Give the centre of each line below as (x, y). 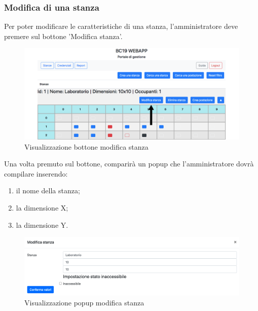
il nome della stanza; (48, 191)
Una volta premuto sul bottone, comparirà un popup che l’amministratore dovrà (129, 164)
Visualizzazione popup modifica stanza (84, 302)
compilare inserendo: (36, 173)
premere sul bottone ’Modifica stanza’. (63, 36)
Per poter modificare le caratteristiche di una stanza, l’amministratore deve (121, 26)
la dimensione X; (42, 208)
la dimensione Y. (42, 224)
